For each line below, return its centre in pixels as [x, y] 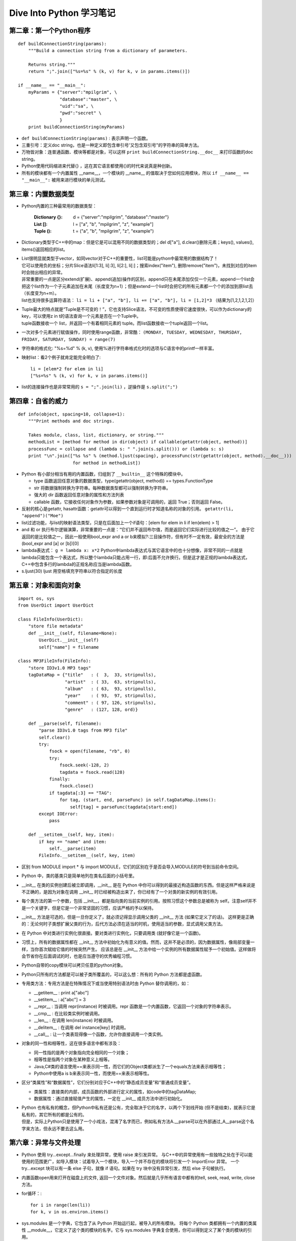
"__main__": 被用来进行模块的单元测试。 [65, 180]
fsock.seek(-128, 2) [85, 765]
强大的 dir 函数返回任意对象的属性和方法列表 [79, 495]
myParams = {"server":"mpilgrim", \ [73, 92]
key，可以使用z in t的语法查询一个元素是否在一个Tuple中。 [81, 316]
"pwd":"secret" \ [80, 113]
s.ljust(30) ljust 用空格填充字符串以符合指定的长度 [72, 571]
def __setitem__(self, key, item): [71, 835]
